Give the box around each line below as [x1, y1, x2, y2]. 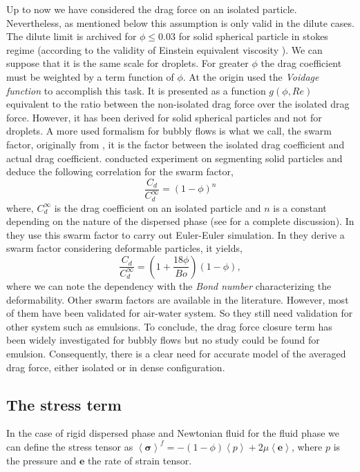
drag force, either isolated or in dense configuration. [6, 360, 225, 374]
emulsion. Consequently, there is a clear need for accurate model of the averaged [6, 346, 346, 360]
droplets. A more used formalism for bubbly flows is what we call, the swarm [6, 124, 332, 138]
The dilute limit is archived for [6, 29, 137, 43]
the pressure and [6, 453, 77, 467]
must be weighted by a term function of [6, 69, 174, 83]
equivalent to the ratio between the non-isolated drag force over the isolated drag [6, 97, 350, 111]
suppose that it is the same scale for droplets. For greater [6, 56, 249, 70]
